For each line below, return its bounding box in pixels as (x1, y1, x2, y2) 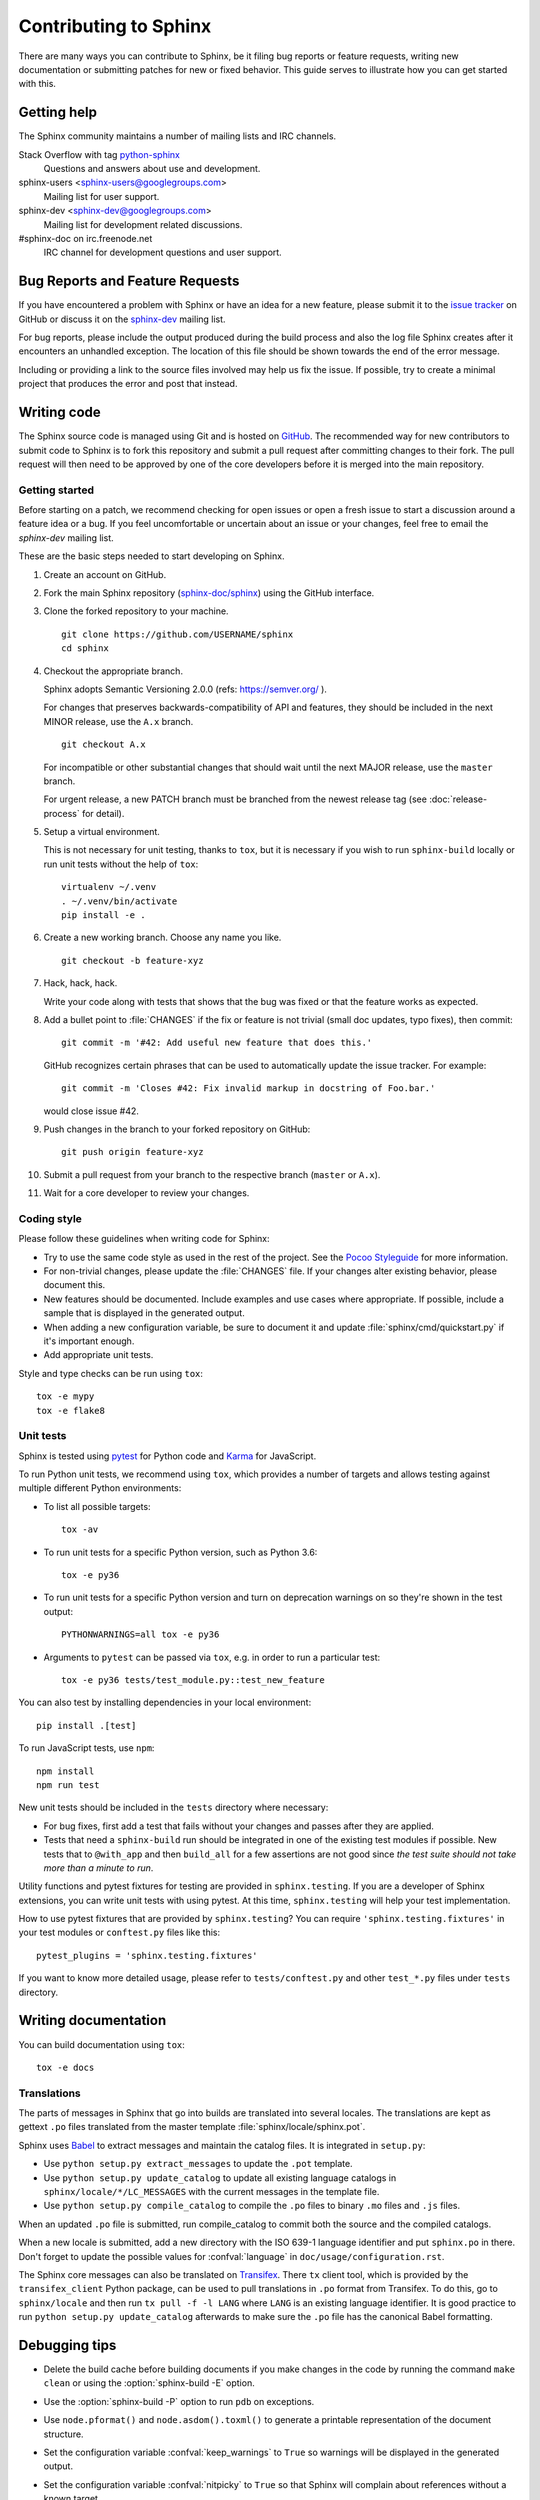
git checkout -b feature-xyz (61, 955, 204, 966)
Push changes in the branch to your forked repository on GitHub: (43, 1123, 311, 1135)
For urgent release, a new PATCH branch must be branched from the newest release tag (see (43, 793, 427, 805)
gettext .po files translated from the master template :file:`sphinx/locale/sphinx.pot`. (18, 2121, 366, 2133)
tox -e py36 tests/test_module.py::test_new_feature (61, 1674, 325, 1685)
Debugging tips (18, 2336, 117, 2354)
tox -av (61, 1524, 99, 1535)
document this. (43, 1279, 106, 1291)
